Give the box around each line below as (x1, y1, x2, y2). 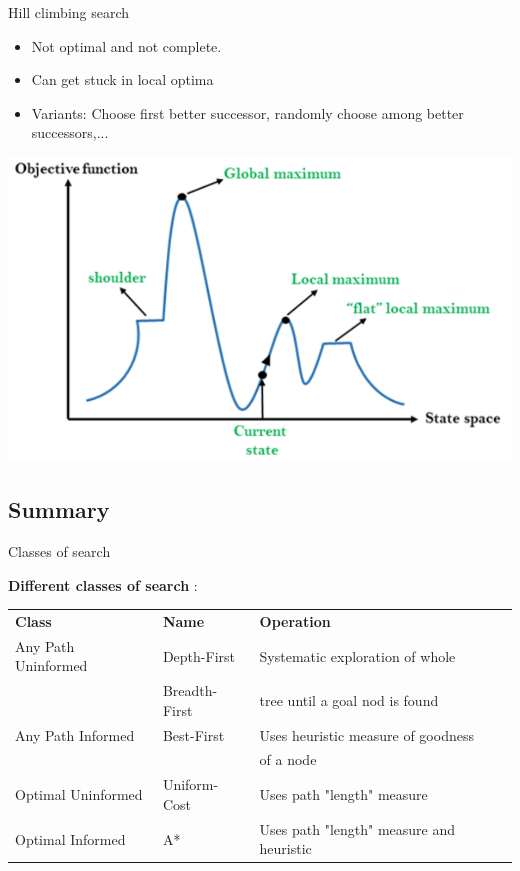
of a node (259, 749, 317, 770)
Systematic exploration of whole (259, 645, 456, 666)
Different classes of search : (8, 574, 198, 595)
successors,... (31, 122, 109, 143)
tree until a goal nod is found (259, 690, 439, 710)
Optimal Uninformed (15, 784, 143, 805)
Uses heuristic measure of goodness (259, 724, 474, 745)
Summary (8, 494, 110, 525)
